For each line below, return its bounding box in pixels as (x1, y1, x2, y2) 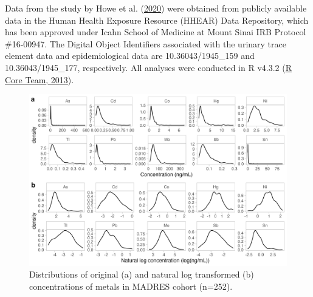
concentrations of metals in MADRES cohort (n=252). (29, 279, 233, 292)
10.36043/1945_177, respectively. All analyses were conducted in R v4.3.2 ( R (5, 61, 292, 73)
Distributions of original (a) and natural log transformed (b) (29, 268, 254, 281)
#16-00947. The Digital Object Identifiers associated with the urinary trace (5, 37, 286, 50)
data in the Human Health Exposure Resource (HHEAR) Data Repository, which (5, 13, 309, 26)
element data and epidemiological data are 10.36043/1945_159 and (5, 49, 255, 62)
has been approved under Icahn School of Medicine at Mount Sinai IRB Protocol (5, 26, 306, 38)
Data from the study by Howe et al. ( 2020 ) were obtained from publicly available (5, 2, 307, 14)
